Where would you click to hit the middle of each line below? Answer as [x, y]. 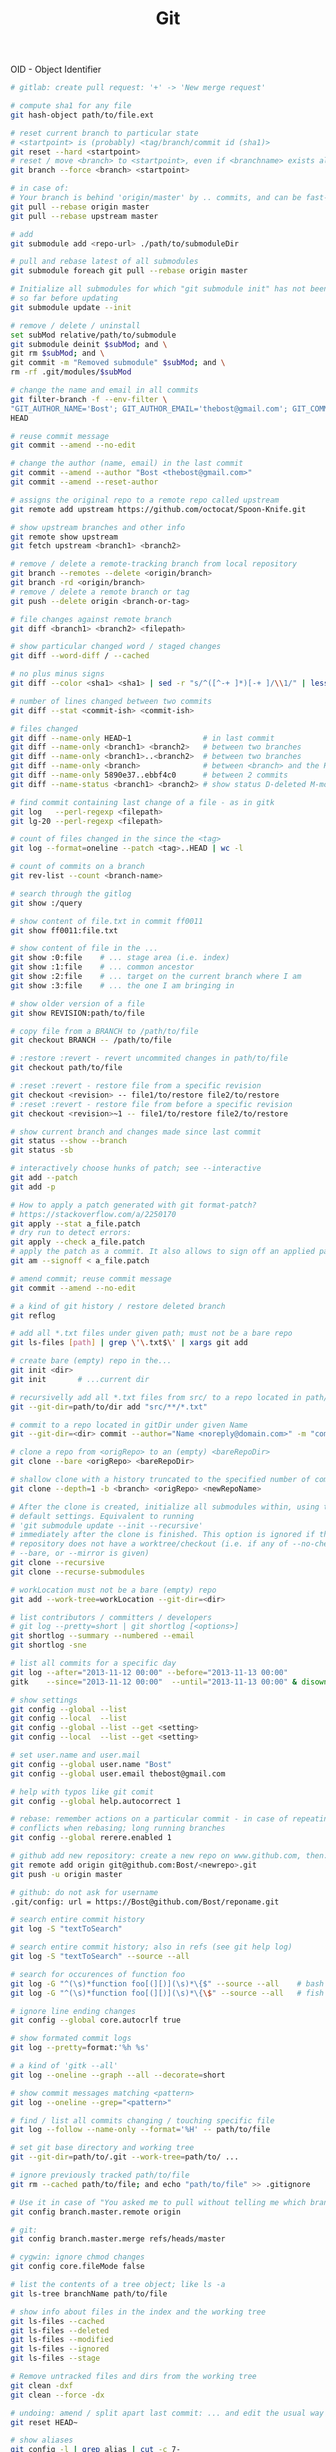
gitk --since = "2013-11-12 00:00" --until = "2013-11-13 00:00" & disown [169, 1682]
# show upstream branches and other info [98, 527]
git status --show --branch [69, 1141]
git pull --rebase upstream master [84, 216]
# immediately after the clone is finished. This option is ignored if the [171, 1535]
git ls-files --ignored [60, 2349]
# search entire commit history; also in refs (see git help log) [151, 1947]
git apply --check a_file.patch [77, 1242]
